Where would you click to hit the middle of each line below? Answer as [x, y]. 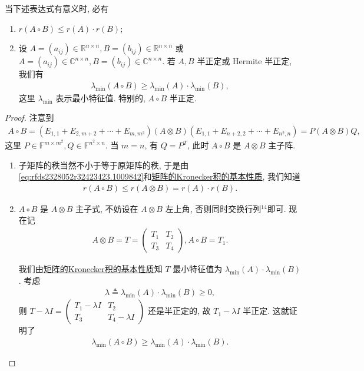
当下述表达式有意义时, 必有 [57, 8]
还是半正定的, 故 [179, 311]
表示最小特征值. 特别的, [100, 97]
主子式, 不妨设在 [107, 208]
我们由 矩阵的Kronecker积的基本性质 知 [90, 269]
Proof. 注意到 [29, 117]
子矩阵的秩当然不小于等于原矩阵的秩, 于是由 [104, 165]
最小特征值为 [198, 269]
